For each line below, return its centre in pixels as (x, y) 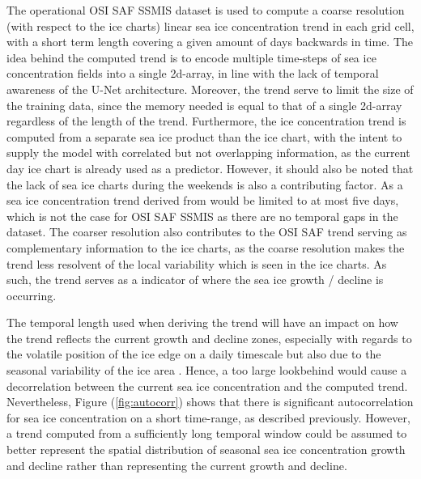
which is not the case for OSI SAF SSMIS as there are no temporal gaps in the (202, 216)
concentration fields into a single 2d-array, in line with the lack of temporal (193, 73)
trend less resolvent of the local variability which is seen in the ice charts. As (197, 263)
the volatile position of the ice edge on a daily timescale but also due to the (194, 354)
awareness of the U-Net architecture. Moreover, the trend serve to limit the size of (210, 89)
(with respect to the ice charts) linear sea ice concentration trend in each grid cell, (210, 25)
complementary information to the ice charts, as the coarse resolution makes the (206, 247)
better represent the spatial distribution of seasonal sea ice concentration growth (206, 449)
